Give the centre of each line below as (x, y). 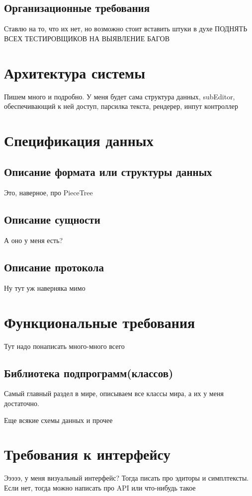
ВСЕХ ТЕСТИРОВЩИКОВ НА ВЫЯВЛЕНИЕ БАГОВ (87, 38)
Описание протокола (54, 267)
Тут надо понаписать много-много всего (64, 346)
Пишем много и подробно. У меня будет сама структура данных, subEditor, (120, 96)
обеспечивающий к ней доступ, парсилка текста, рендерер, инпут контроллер (121, 106)
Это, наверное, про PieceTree (48, 193)
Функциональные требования (100, 322)
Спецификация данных (79, 140)
